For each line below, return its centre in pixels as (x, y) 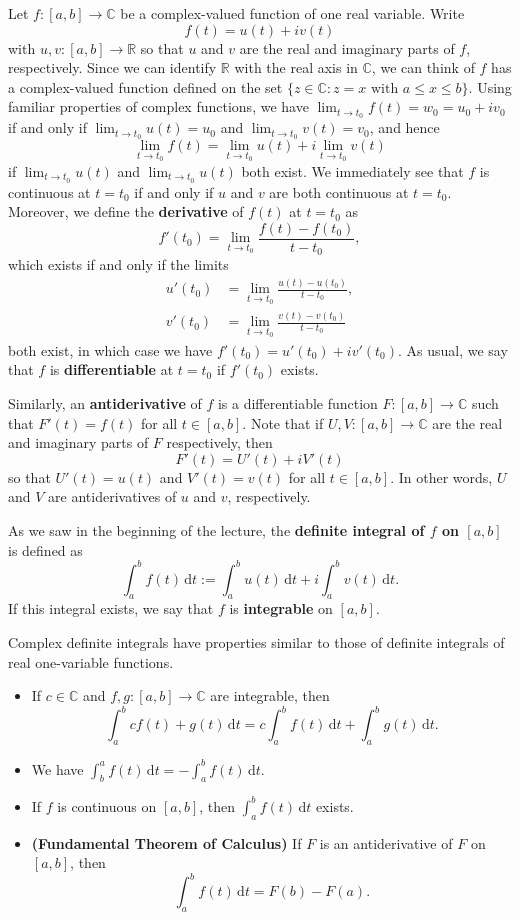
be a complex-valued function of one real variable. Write (292, 13)
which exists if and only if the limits (118, 264)
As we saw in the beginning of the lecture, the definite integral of (216, 529)
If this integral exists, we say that (111, 608)
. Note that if (283, 422)
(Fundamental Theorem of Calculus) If (166, 842)
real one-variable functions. (91, 661)
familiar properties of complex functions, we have (158, 106)
